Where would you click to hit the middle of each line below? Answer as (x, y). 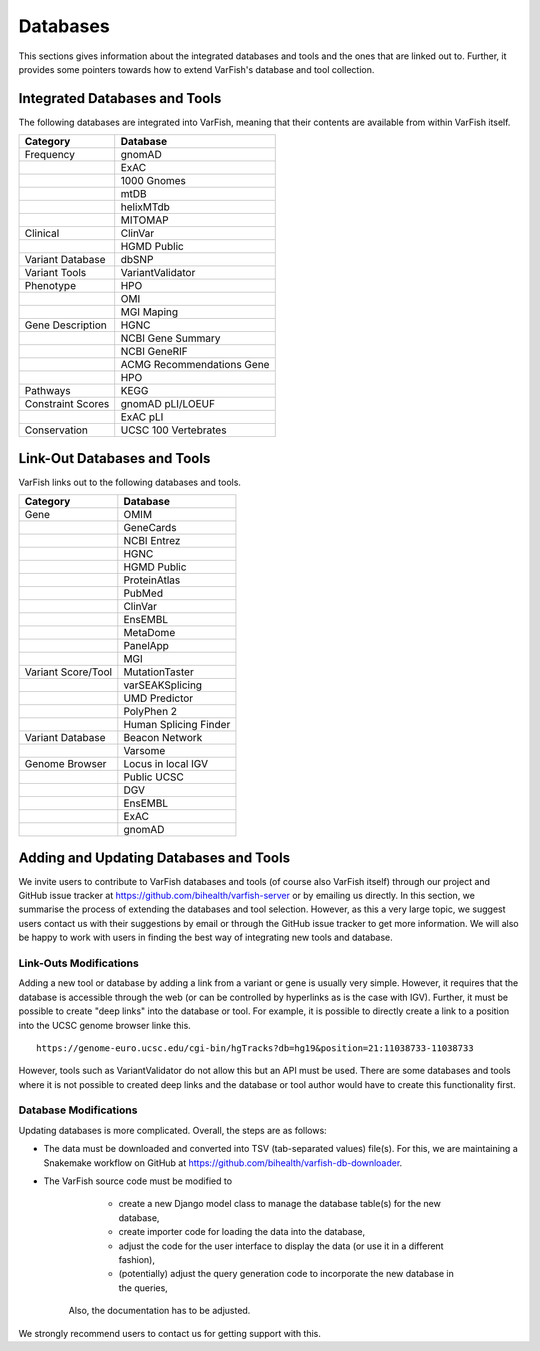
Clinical (42, 233)
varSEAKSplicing (163, 685)
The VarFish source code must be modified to (138, 1181)
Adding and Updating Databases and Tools (154, 857)
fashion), (136, 1259)
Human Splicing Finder (177, 725)
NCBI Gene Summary (170, 338)
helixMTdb (145, 207)
